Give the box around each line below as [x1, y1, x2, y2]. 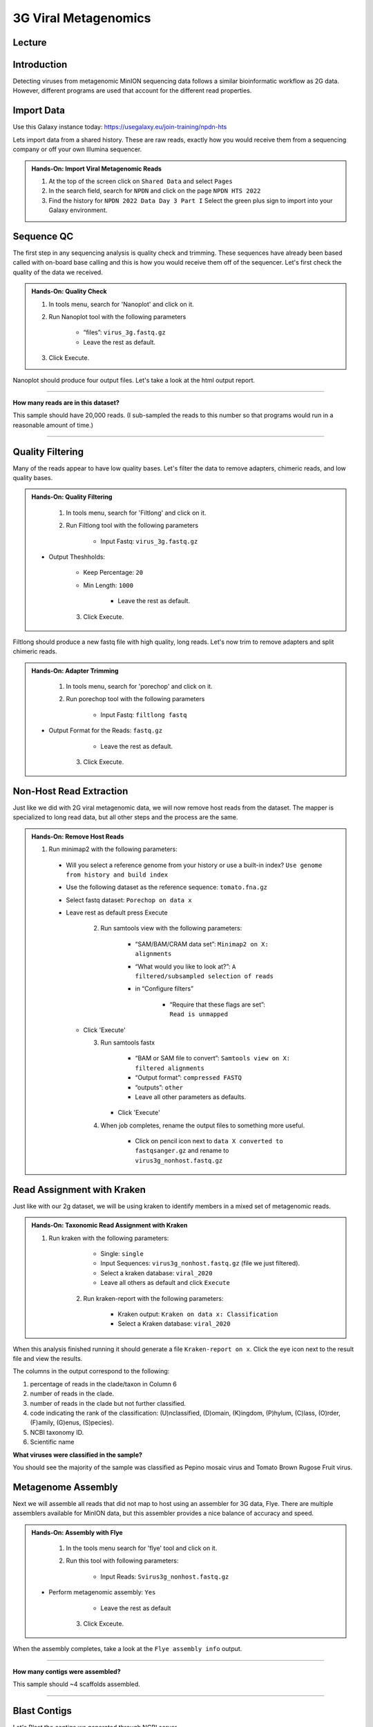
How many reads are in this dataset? [12, 398, 120, 407]
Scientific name [30, 1438, 75, 1447]
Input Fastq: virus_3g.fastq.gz [100, 537, 198, 545]
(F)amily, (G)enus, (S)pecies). [30, 1418, 114, 1427]
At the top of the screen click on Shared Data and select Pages [48, 177, 233, 185]
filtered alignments [135, 1064, 205, 1072]
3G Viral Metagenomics [12, 10, 151, 26]
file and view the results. [12, 1355, 83, 1363]
